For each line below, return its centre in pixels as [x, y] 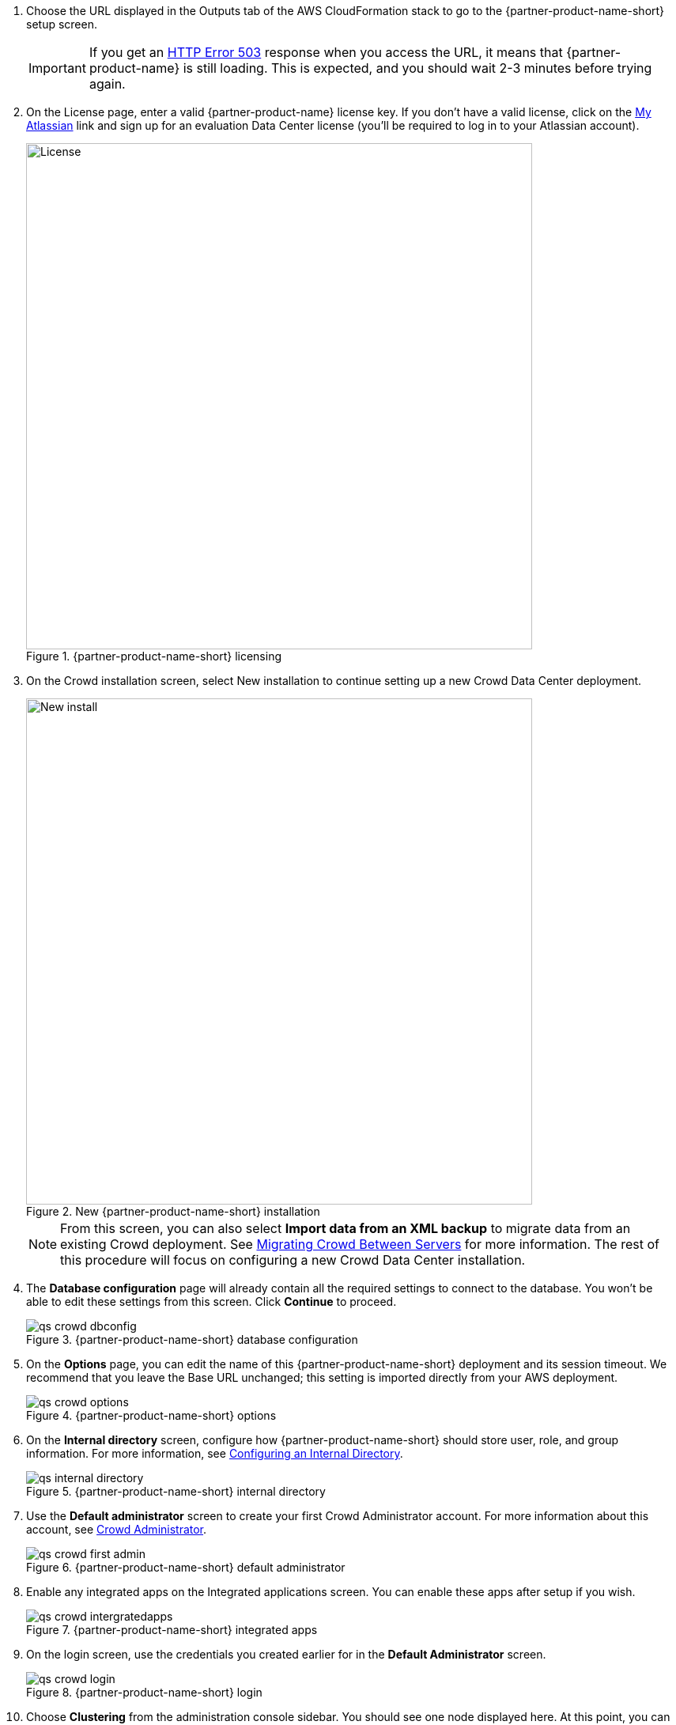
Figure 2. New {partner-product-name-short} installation [173, 1211]
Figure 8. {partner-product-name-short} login [144, 1692]
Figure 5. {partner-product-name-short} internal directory [176, 1491]
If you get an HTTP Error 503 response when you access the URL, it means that [326, 52]
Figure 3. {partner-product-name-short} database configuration [192, 1339]
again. [107, 84]
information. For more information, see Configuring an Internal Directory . [215, 1453]
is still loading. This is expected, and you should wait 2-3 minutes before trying [417, 68]
